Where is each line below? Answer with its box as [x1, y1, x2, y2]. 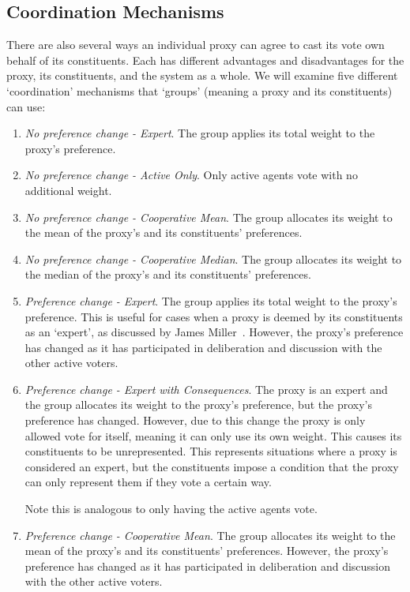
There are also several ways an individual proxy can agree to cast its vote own [6, 36, 385, 53]
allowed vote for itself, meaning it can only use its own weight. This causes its [24, 427, 402, 444]
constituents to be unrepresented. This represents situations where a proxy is [24, 443, 397, 459]
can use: [6, 98, 46, 114]
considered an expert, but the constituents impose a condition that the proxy [24, 458, 399, 474]
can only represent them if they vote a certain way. [24, 474, 272, 490]
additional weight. [24, 182, 112, 198]
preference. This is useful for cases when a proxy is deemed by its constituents [24, 308, 403, 324]
